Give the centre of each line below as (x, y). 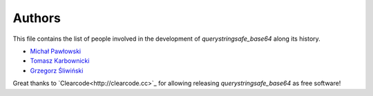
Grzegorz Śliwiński (57, 70)
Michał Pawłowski (56, 51)
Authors (37, 18)
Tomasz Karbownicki (60, 61)
